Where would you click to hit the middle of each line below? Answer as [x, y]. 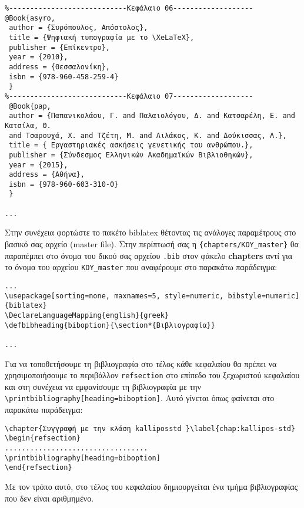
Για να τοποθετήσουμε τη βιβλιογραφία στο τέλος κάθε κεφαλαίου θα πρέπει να [141, 363]
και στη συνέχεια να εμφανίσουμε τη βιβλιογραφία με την [103, 386]
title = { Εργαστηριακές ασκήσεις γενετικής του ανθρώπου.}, [131, 145]
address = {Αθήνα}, [47, 175]
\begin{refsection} [43, 438]
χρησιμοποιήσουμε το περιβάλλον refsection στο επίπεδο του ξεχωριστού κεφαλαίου [152, 375]
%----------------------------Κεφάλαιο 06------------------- [129, 8]
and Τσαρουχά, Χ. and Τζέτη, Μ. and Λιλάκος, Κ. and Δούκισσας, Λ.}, [148, 135]
